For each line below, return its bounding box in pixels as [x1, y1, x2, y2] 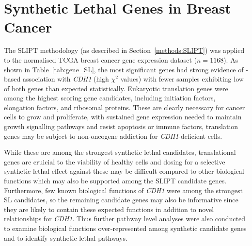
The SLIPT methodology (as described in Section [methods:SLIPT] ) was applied [4, 45, 245, 55]
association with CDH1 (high [22, 74, 109, 84]
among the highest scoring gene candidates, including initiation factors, [4, 93, 216, 103]
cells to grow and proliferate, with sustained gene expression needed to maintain [4, 112, 242, 122]
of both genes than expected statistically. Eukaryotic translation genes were [4, 83, 228, 93]
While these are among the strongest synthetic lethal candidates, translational [4, 147, 236, 157]
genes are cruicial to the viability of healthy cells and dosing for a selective [4, 156, 225, 166]
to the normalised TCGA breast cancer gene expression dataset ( [4, 54, 197, 65]
